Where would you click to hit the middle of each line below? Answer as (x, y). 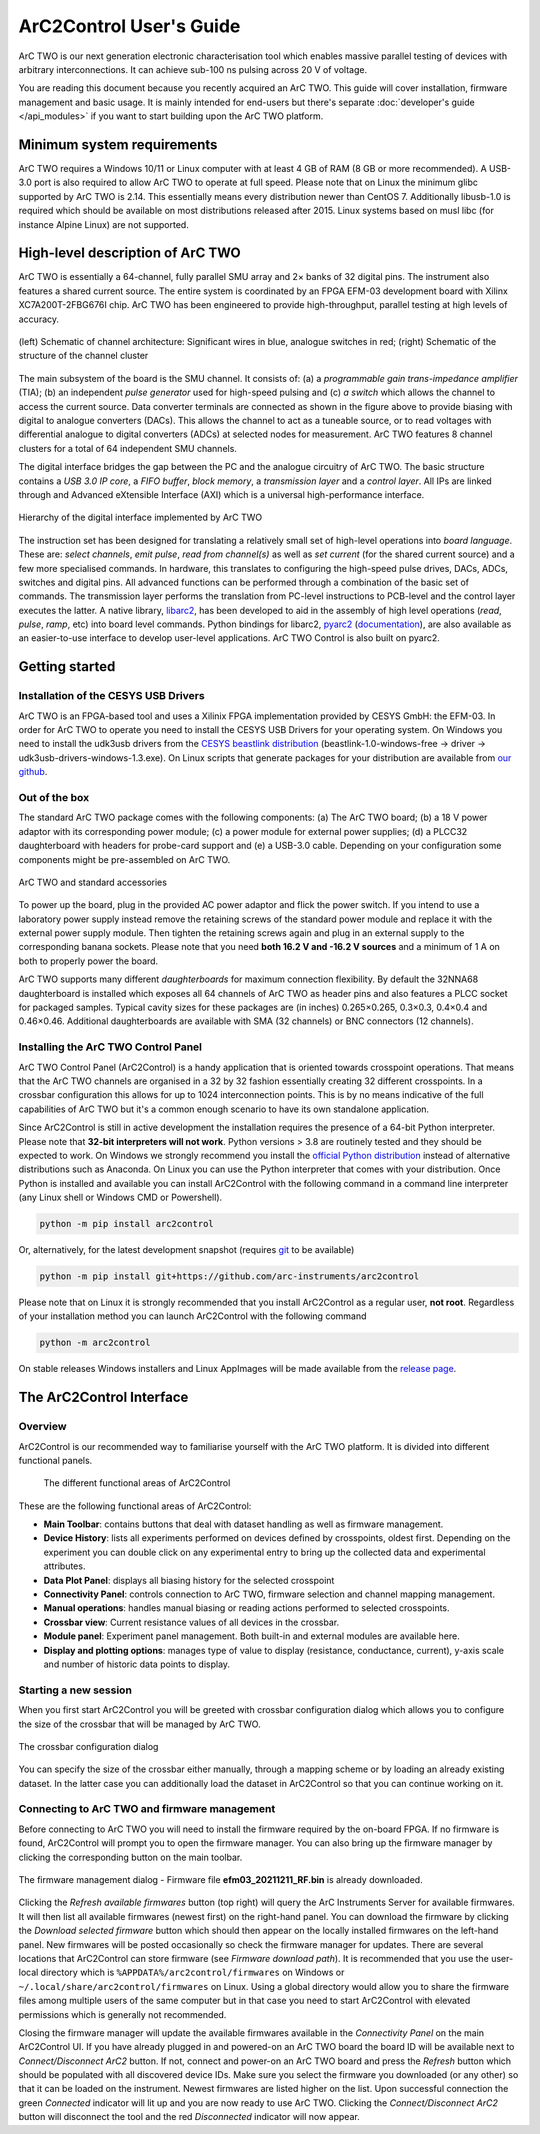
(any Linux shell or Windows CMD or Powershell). (120, 1197)
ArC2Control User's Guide (129, 26)
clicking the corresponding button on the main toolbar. (130, 1857)
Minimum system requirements (118, 144)
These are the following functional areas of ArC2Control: (135, 1506)
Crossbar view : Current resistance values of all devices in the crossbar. (191, 1622)
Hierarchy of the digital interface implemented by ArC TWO (140, 517)
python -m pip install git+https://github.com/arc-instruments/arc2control (229, 1276)
